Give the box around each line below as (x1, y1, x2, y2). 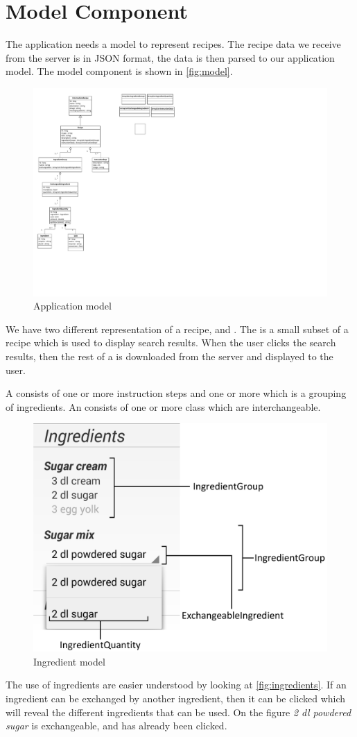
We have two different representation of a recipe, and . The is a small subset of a (6, 321, 349, 336)
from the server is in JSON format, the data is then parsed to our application (6, 50, 335, 65)
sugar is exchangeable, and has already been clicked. (6, 718, 227, 733)
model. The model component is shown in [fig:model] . (6, 64, 233, 78)
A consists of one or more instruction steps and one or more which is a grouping (6, 386, 347, 400)
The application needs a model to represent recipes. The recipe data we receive (6, 37, 341, 51)
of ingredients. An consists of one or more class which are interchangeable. (6, 399, 321, 414)
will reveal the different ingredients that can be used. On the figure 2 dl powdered (6, 704, 351, 719)
